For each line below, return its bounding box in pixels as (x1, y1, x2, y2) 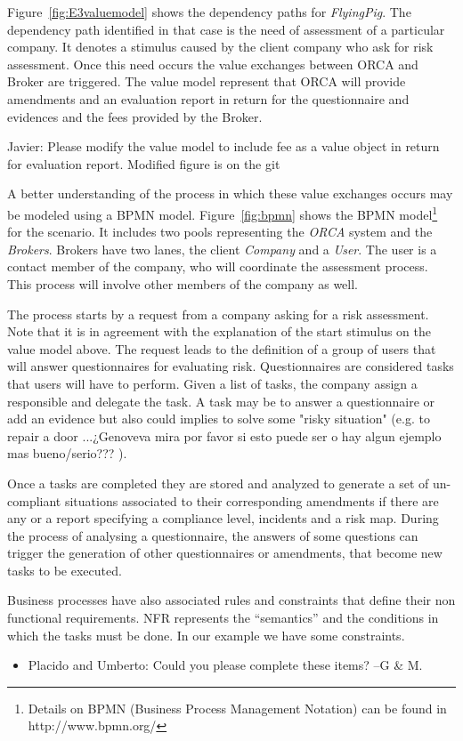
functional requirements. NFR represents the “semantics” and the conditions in (7, 608, 439, 627)
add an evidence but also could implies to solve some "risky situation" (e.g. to (7, 409, 430, 428)
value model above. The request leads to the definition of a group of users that (7, 339, 436, 358)
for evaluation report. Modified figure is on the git (7, 154, 280, 173)
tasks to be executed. (7, 560, 122, 579)
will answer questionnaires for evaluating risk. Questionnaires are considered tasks (7, 357, 454, 375)
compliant (7, 491, 61, 510)
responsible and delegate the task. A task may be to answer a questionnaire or (7, 391, 435, 410)
